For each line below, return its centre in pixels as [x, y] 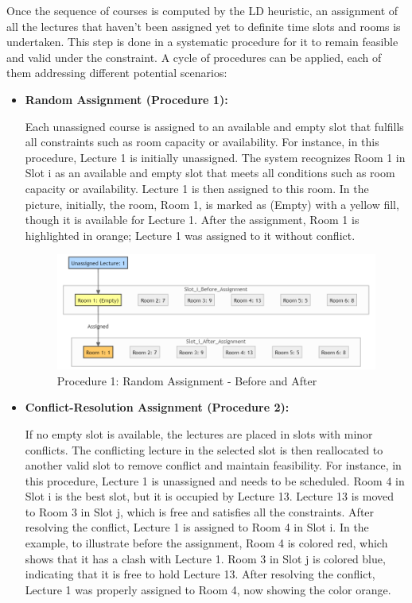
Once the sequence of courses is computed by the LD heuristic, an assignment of [202, 10]
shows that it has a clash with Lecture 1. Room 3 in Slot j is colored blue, [205, 558]
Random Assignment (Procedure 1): [126, 99]
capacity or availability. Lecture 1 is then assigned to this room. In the [197, 188]
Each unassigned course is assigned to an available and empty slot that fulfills [214, 126]
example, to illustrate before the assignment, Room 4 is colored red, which [206, 543]
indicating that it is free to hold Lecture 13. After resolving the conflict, [200, 574]
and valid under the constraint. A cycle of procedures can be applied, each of [194, 57]
